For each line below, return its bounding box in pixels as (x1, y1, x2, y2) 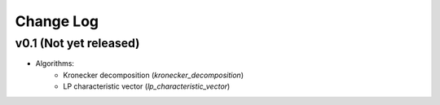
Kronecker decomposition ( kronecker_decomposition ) (63, 70, 244, 80)
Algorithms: (35, 59, 75, 68)
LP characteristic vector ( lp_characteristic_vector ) (63, 81, 231, 91)
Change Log (15, 12, 99, 30)
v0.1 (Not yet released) (15, 36, 140, 50)
